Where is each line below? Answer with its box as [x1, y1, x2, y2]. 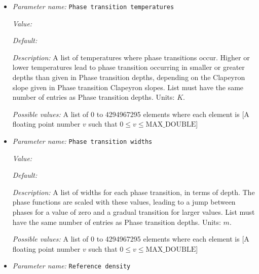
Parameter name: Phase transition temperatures [12, 1, 174, 11]
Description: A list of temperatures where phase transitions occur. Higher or [12, 52, 250, 62]
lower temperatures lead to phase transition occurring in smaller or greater [12, 62, 245, 72]
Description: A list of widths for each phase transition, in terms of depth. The [12, 186, 255, 197]
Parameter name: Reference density [12, 260, 131, 271]
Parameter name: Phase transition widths [12, 136, 153, 146]
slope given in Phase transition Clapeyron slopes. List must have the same [12, 82, 244, 92]
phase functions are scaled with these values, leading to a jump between [12, 197, 236, 207]
